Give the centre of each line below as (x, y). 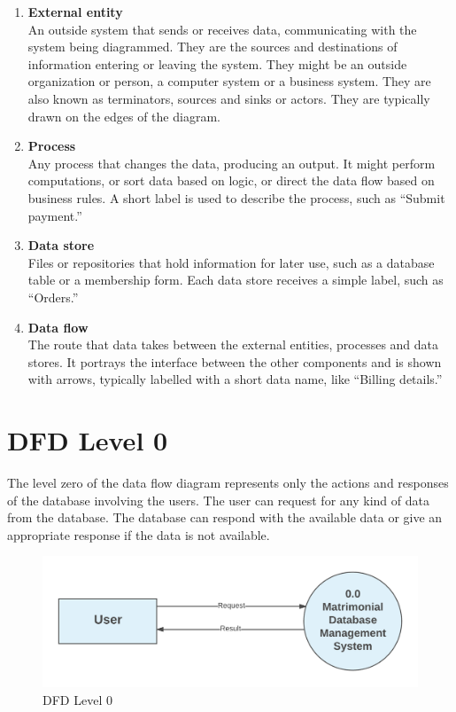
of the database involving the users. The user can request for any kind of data (218, 500)
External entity (75, 12)
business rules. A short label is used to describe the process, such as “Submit (236, 197)
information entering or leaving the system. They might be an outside (217, 63)
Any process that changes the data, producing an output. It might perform (232, 163)
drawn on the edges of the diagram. (124, 116)
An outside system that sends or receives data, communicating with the (222, 29)
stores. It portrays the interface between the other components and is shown (235, 361)
